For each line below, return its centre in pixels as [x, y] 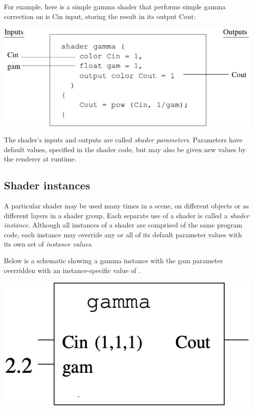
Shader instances [47, 185]
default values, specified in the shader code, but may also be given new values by [125, 149]
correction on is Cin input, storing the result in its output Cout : [100, 16]
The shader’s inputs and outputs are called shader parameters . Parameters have [123, 140]
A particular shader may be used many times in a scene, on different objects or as [127, 206]
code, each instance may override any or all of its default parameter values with [123, 234]
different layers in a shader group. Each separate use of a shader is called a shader [127, 215]
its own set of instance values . [48, 244]
